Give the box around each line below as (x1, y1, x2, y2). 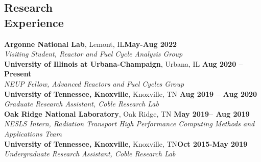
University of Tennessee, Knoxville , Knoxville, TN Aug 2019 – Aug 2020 (4, 88, 257, 99)
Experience (4, 14, 64, 30)
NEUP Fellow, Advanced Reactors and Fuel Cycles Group (4, 78, 184, 89)
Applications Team (4, 128, 62, 139)
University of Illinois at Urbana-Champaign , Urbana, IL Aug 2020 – (4, 58, 243, 69)
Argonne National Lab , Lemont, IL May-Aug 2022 (4, 38, 177, 49)
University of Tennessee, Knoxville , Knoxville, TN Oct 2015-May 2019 (4, 138, 248, 149)
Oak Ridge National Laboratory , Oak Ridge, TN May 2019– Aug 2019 (4, 108, 250, 119)
